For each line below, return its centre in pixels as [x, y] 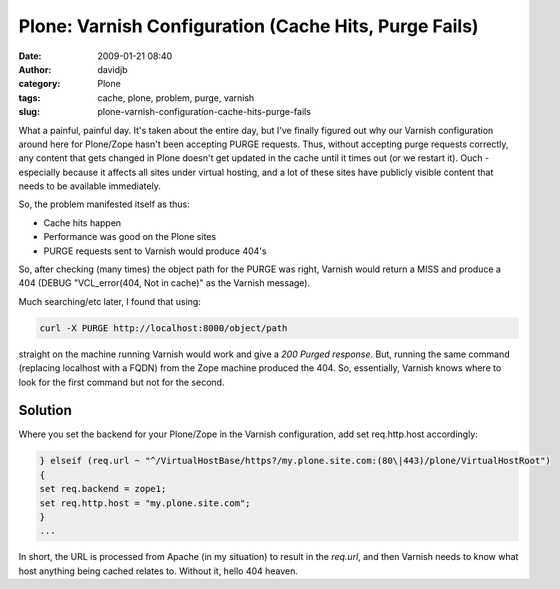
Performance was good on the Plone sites [130, 237]
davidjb [113, 69]
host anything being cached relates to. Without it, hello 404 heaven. [158, 571]
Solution [45, 410]
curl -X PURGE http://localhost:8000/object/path [163, 328]
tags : [29, 97]
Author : [35, 69]
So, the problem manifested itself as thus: [104, 204]
